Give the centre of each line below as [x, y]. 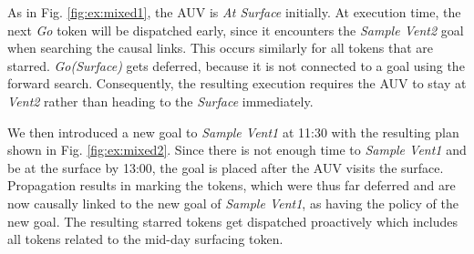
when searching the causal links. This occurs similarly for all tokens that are [220, 48]
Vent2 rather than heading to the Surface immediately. [160, 101]
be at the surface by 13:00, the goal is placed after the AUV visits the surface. [226, 167]
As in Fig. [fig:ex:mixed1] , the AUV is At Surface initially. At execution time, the [234, 12]
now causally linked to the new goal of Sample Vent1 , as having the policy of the [233, 203]
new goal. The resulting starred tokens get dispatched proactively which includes [233, 221]
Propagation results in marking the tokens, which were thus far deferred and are [232, 185]
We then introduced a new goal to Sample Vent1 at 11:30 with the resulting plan [233, 132]
